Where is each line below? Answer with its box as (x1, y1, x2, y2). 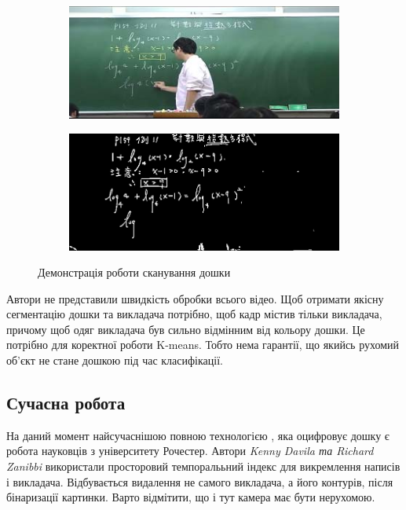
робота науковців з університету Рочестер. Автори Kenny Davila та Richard (6, 442, 374, 459)
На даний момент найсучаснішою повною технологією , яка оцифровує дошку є (6, 427, 390, 443)
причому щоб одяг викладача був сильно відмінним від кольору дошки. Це (6, 321, 365, 337)
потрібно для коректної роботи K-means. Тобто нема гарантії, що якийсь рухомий (6, 336, 400, 353)
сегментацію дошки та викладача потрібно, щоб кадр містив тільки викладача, (6, 306, 382, 322)
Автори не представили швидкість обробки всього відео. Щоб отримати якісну (6, 290, 384, 306)
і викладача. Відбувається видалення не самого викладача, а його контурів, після (6, 473, 393, 490)
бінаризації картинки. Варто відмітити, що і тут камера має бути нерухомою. (6, 489, 375, 505)
